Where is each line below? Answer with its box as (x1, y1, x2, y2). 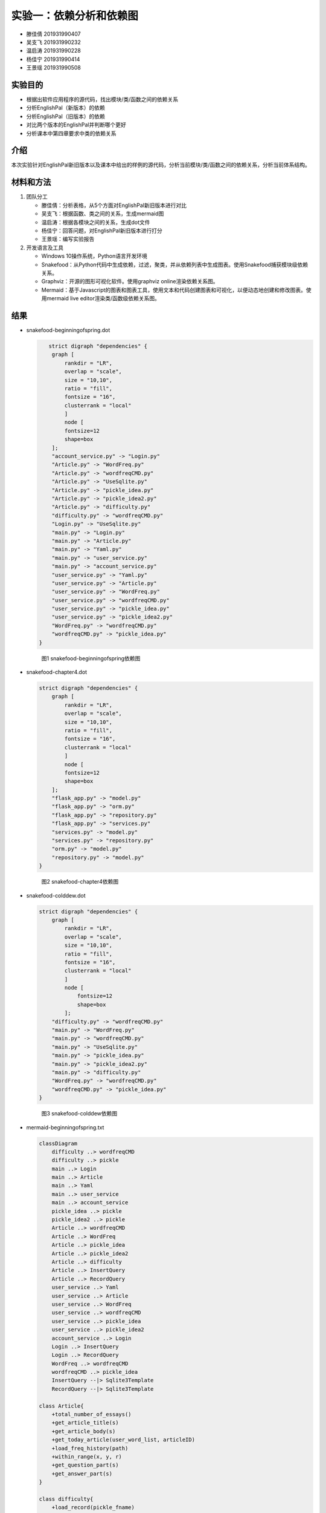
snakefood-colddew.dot (26, 891, 86, 899)
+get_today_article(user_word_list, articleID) (51, 1436, 196, 1443)
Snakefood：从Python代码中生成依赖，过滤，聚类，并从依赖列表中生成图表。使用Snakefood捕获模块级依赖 (41, 261, 308, 268)
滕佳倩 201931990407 (26, 30, 81, 38)
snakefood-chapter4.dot (26, 669, 88, 676)
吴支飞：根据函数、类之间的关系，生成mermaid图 (41, 210, 164, 217)
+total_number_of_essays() (51, 1411, 132, 1418)
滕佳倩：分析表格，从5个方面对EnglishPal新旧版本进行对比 (41, 202, 187, 209)
